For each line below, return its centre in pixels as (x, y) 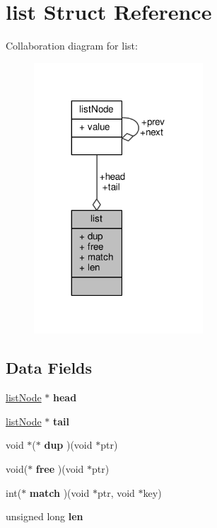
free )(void (60, 468)
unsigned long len (45, 516)
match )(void (59, 492)
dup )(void (68, 445)
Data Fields (49, 368)
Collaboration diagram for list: (72, 46)
